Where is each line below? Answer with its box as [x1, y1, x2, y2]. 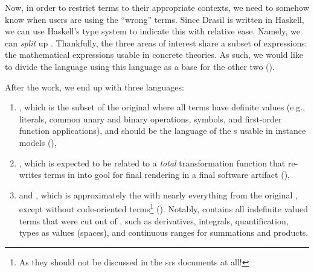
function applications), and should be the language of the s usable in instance [19, 124, 306, 137]
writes [19, 168, 42, 181]
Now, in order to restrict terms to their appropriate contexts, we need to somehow [5, 1, 309, 13]
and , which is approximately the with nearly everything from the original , [19, 188, 298, 201]
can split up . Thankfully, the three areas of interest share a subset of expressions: [5, 36, 307, 49]
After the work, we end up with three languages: [5, 80, 184, 93]
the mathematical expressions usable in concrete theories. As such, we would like [5, 48, 304, 61]
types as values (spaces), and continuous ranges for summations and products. [19, 226, 309, 239]
